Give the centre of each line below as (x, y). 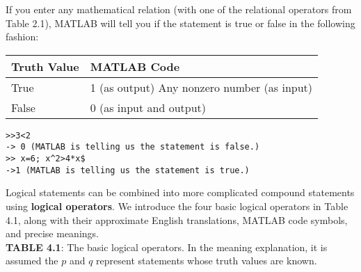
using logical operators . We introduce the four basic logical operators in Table (177, 206)
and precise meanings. (52, 233)
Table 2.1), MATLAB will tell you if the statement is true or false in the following (180, 23)
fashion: (22, 37)
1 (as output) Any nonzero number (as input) (201, 87)
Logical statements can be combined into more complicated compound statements (180, 192)
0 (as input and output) (148, 107)
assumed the (32, 261)
